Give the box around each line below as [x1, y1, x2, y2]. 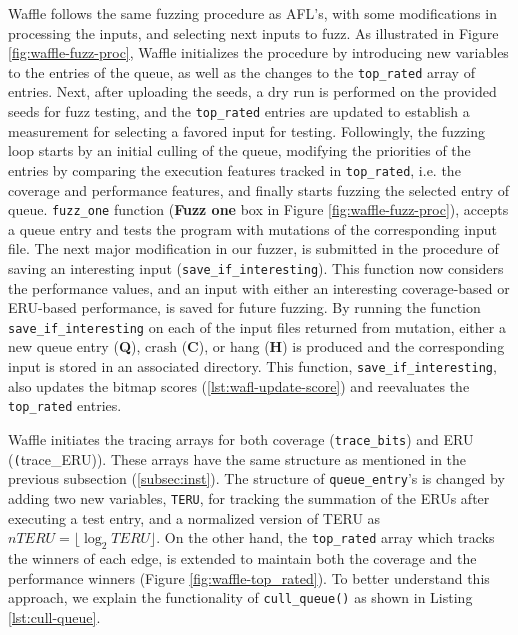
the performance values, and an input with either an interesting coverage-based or [8, 277, 510, 298]
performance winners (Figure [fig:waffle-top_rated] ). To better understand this [8, 567, 490, 588]
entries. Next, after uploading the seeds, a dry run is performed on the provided [8, 81, 497, 102]
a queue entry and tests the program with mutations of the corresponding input [8, 218, 497, 239]
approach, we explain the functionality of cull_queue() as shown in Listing [8, 587, 473, 608]
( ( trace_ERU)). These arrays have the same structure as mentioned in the [8, 448, 467, 469]
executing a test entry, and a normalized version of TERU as [8, 507, 381, 528]
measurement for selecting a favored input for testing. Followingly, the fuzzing [8, 120, 485, 141]
